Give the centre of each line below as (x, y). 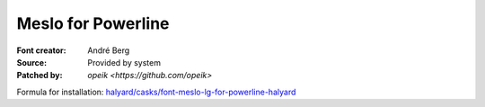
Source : (32, 62)
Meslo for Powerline (93, 23)
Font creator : (41, 50)
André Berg (109, 50)
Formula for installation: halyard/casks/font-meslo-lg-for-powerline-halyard (156, 92)
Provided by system (124, 62)
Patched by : (40, 76)
